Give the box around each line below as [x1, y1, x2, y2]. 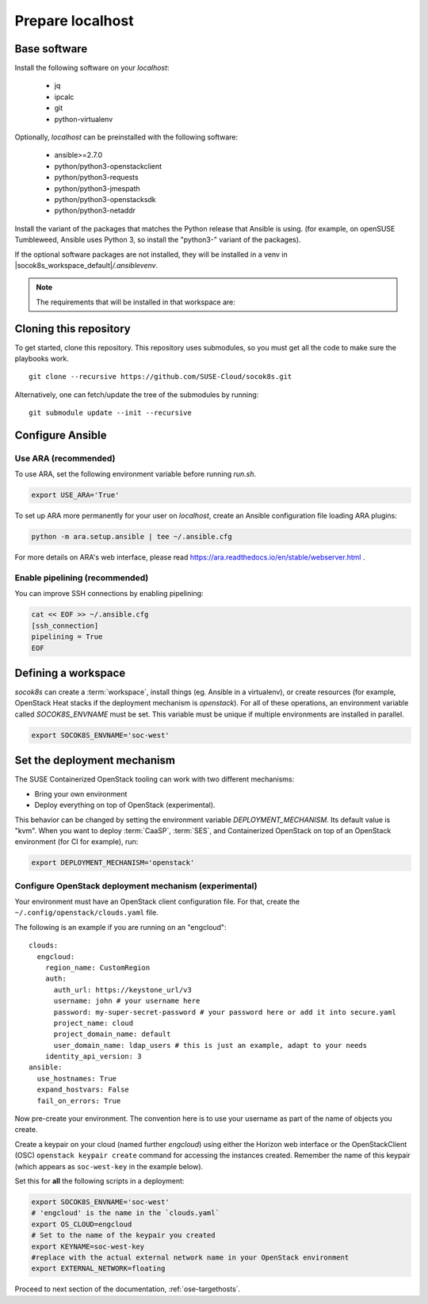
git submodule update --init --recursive [29, 408, 192, 418]
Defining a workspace [14, 666, 126, 679]
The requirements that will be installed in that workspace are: [36, 297, 235, 307]
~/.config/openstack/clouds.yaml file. [14, 908, 159, 917]
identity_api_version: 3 [44, 1052, 142, 1061]
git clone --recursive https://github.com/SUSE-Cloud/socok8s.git [29, 373, 292, 381]
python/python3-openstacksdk [54, 194, 156, 204]
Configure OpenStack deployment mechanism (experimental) [14, 880, 258, 891]
